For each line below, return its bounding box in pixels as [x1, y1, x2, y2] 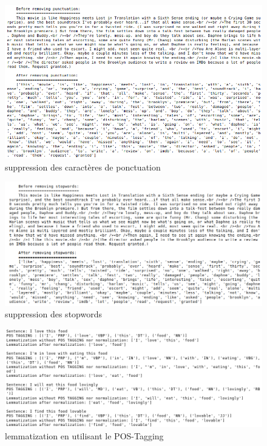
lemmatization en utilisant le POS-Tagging [5, 430, 164, 442]
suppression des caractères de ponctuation [5, 160, 161, 173]
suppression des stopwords [5, 308, 102, 320]
